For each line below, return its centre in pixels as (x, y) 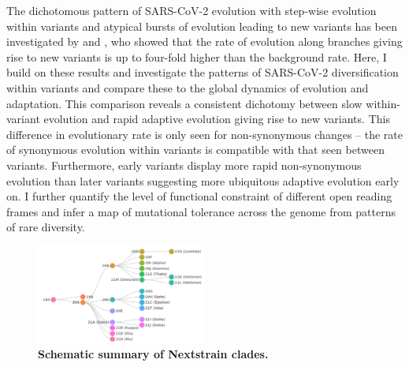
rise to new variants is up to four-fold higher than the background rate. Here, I (197, 56)
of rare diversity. (46, 227)
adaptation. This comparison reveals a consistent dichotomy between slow (184, 103)
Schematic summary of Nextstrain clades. (153, 354)
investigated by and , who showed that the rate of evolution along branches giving (204, 41)
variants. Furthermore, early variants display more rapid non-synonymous (184, 165)
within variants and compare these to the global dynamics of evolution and (188, 87)
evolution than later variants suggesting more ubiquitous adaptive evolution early (203, 180)
